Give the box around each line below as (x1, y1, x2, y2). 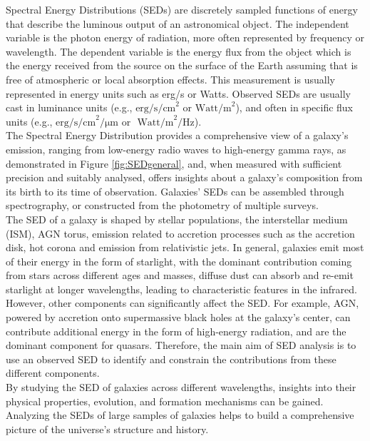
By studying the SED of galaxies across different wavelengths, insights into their (6, 380, 356, 395)
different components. (6, 365, 100, 380)
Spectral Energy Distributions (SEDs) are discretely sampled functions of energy (6, 2, 358, 16)
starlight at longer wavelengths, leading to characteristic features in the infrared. (6, 281, 357, 296)
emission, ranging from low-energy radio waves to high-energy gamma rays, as (6, 141, 346, 156)
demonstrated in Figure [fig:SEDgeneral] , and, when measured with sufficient (6, 156, 342, 171)
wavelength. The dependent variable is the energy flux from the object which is (6, 44, 351, 59)
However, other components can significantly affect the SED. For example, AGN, (6, 295, 359, 310)
